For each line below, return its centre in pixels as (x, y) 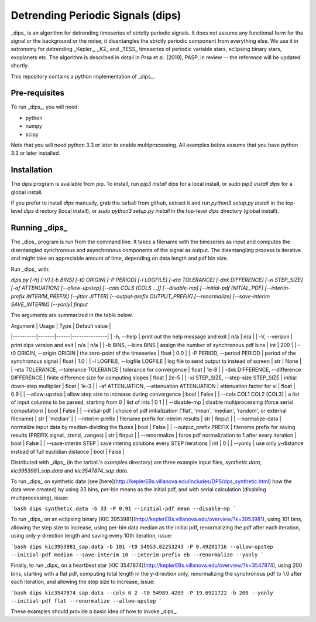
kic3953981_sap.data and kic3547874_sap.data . (70, 470)
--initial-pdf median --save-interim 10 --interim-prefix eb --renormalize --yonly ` (138, 555)
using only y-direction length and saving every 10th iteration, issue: (92, 536)
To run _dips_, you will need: (45, 107)
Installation (32, 170)
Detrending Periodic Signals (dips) (96, 15)
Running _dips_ (39, 228)
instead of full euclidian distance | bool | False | (68, 451)
